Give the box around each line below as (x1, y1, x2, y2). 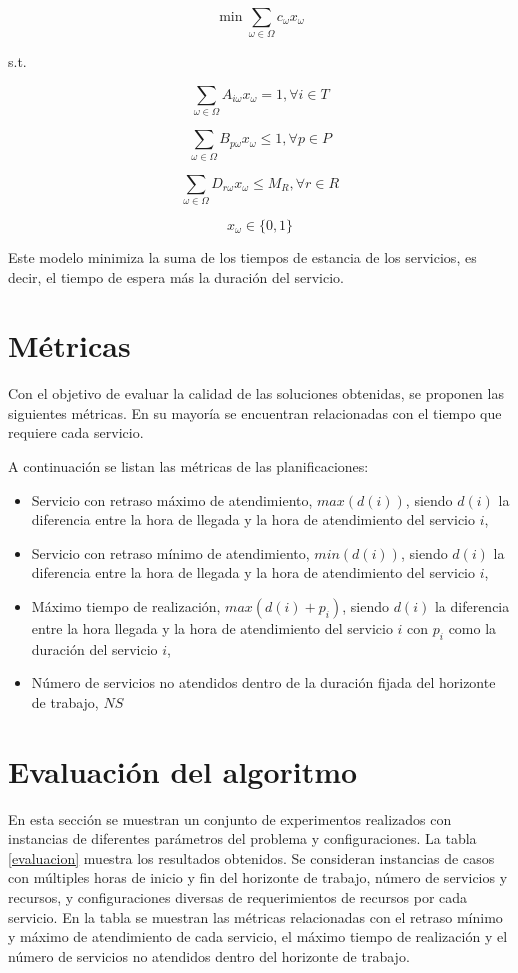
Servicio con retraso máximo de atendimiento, (31, 489, 313, 510)
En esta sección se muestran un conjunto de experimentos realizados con (8, 808, 452, 829)
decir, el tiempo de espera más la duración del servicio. (8, 266, 344, 287)
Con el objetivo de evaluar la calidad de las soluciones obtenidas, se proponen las (8, 383, 504, 404)
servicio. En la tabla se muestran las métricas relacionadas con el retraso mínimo (8, 906, 503, 927)
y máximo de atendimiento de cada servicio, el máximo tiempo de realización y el (8, 926, 508, 947)
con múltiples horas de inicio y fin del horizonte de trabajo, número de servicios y (8, 867, 508, 888)
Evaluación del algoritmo (8, 750, 358, 791)
